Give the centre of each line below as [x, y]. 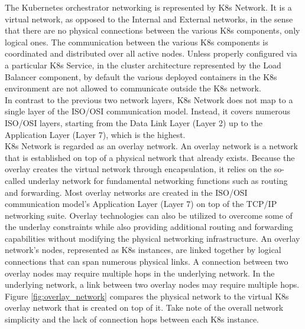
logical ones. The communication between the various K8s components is [137, 42]
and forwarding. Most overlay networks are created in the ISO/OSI [126, 192]
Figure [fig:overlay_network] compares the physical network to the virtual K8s [147, 296]
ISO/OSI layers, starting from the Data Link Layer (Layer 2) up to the [134, 122]
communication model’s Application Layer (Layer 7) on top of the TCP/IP [141, 204]
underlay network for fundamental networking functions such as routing [158, 180]
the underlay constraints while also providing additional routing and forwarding [149, 227]
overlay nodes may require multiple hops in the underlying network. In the [140, 273]
